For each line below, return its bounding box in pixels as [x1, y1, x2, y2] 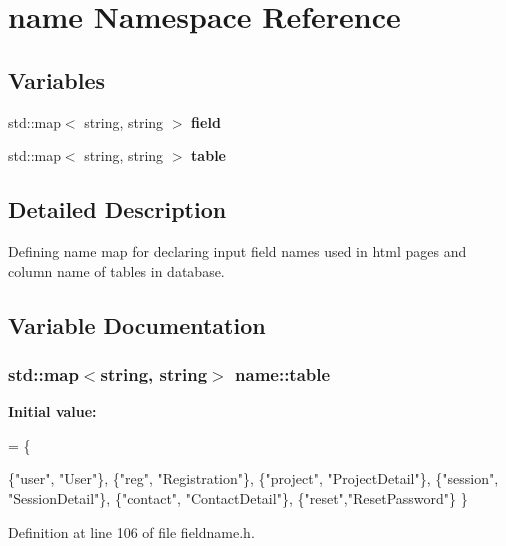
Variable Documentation [8, 309, 266, 340]
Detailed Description [8, 194, 227, 225]
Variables [8, 64, 106, 95]
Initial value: [8, 401, 97, 422]
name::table [235, 361, 331, 386]
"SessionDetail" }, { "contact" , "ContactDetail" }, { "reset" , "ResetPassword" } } [8, 487, 468, 508]
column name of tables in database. [8, 260, 225, 281]
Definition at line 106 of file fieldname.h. [8, 521, 255, 542]
